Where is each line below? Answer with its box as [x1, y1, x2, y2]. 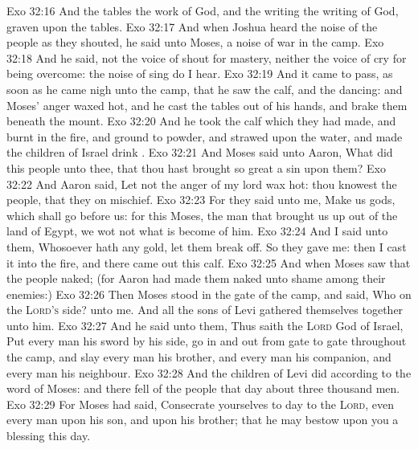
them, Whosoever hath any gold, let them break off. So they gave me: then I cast [6, 238, 407, 255]
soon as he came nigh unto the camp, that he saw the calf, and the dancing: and [6, 80, 403, 97]
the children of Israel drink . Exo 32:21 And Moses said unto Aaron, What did [6, 144, 393, 161]
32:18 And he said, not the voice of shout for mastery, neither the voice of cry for [6, 49, 407, 66]
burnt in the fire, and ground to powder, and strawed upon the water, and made [6, 128, 403, 145]
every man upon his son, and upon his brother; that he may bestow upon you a [6, 411, 399, 428]
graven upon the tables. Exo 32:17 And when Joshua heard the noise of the [6, 18, 378, 35]
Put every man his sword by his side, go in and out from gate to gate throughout [6, 333, 407, 349]
